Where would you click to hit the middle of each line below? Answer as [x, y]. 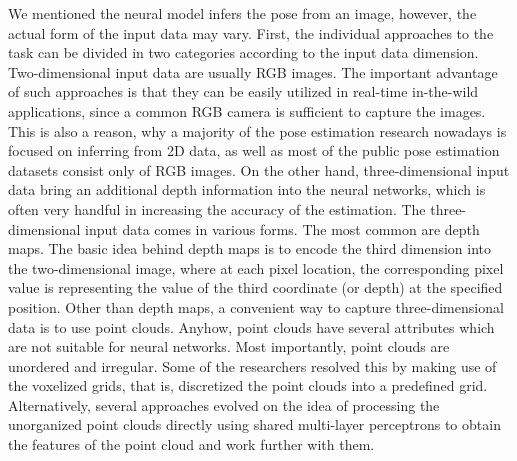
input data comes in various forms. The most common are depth [282, 228]
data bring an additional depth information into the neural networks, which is [247, 189]
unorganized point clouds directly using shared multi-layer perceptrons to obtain [254, 424]
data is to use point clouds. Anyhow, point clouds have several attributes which [251, 326]
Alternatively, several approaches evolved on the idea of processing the [224, 404]
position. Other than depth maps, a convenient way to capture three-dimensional [256, 306]
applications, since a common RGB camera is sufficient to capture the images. [247, 110]
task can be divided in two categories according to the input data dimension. [243, 52]
